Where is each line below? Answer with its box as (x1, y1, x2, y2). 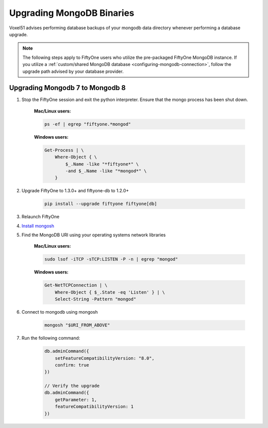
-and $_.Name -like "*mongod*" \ (65, 168, 147, 173)
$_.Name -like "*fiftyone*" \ (65, 161, 139, 167)
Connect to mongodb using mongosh (21, 309, 98, 315)
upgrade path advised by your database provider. (22, 68, 124, 74)
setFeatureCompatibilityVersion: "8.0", (55, 355, 155, 361)
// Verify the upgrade (44, 383, 100, 389)
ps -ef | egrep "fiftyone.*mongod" (44, 121, 131, 127)
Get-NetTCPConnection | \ (44, 282, 108, 288)
